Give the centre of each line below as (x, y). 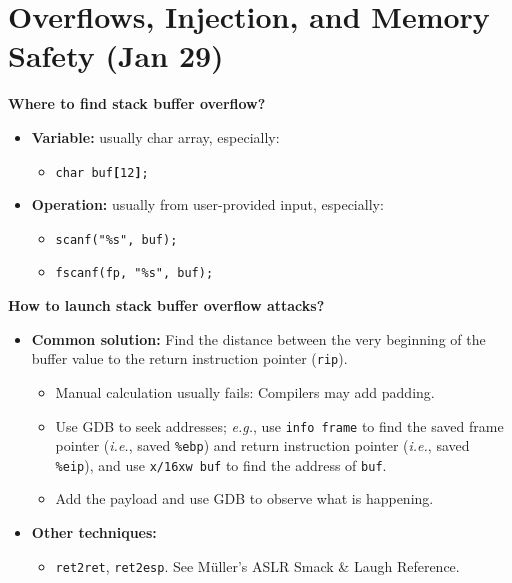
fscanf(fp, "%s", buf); (134, 273)
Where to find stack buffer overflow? (137, 103)
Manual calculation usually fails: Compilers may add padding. (245, 391)
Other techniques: (94, 532)
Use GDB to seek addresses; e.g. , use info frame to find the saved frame (279, 425)
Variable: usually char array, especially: (155, 136)
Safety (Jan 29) (116, 55)
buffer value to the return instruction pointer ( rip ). (189, 358)
